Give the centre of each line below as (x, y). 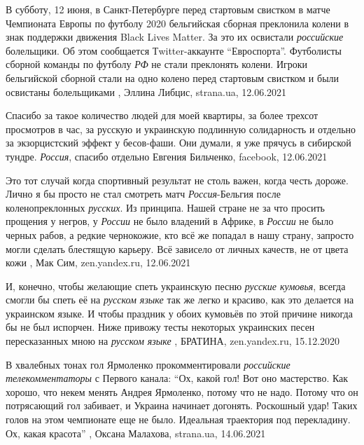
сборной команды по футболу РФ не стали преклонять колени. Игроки (157, 64)
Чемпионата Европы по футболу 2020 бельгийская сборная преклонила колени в (177, 23)
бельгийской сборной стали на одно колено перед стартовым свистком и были (173, 77)
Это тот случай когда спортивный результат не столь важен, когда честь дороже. (177, 180)
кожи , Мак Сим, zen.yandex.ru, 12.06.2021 (98, 262)
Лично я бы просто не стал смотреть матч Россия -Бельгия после (143, 194)
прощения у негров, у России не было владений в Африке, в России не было (170, 221)
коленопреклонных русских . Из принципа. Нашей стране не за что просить (165, 207)
